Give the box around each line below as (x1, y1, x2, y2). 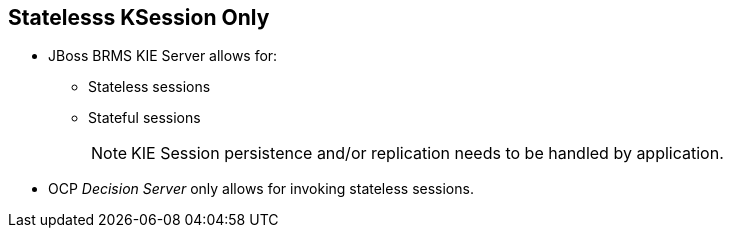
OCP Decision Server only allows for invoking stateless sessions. (48, 180, 474, 198)
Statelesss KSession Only (8, 5, 270, 30)
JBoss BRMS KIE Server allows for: (48, 47, 278, 65)
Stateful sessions (88, 109, 201, 127)
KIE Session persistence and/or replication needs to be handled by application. (131, 143, 724, 164)
